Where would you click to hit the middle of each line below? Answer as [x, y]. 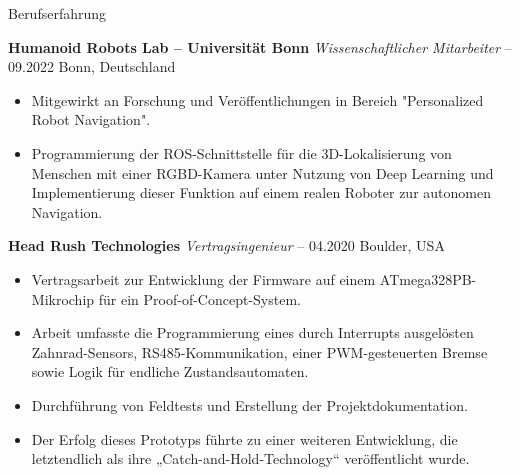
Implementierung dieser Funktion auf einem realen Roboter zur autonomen [261, 192]
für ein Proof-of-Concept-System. [199, 298]
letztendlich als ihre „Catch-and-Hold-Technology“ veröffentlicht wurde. [250, 458]
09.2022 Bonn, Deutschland [92, 66]
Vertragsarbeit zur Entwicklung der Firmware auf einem [203, 278]
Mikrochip [63, 298]
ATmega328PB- [428, 278]
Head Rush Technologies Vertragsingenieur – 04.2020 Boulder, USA [226, 245]
